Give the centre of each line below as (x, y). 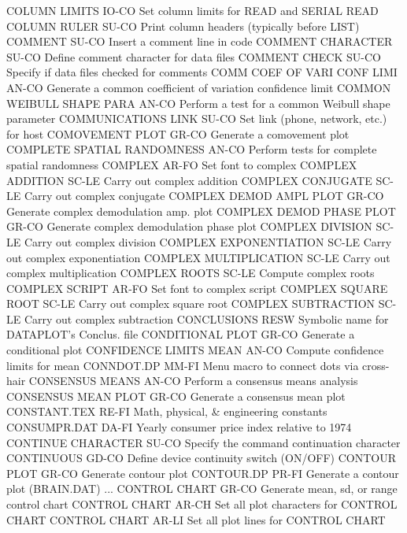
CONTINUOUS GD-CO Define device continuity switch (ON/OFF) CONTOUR (202, 458)
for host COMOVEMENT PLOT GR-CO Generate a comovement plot (178, 133)
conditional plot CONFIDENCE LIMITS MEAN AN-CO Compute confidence (195, 350)
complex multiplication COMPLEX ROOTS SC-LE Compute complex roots (191, 273)
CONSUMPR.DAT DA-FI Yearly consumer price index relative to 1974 (179, 427)
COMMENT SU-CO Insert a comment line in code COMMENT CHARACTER (200, 41)
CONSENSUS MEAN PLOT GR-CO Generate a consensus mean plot (176, 396)
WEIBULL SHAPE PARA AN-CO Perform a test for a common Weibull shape (198, 103)
